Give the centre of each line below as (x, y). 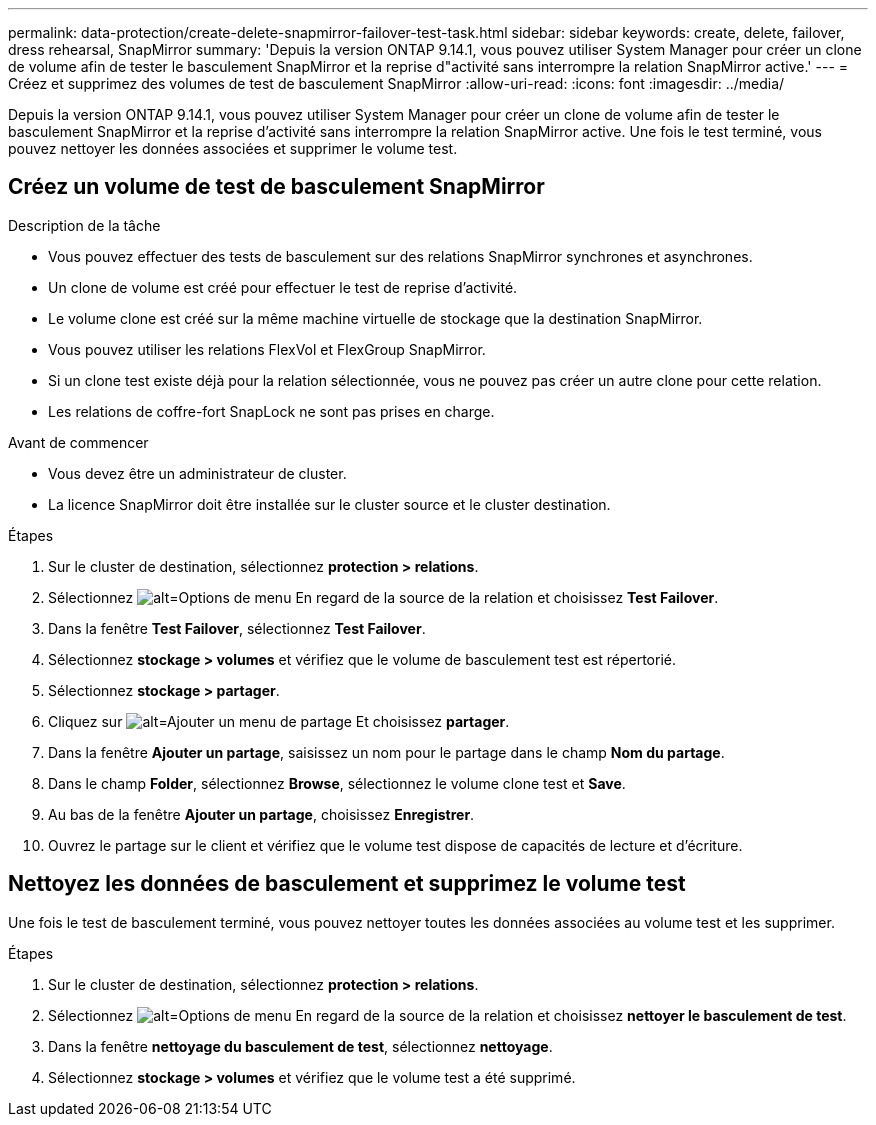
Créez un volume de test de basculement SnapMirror (276, 187)
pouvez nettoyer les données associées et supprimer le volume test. (233, 148)
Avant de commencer (78, 442)
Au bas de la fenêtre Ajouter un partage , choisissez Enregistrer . (261, 814)
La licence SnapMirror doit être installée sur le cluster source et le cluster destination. (329, 504)
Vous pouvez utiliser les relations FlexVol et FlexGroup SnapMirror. (267, 349)
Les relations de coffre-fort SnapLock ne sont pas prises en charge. (271, 411)
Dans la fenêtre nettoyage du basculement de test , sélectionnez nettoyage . (300, 1046)
